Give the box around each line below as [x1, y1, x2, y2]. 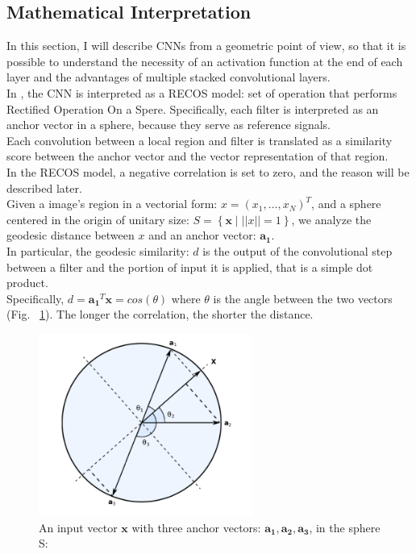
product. [6, 274, 48, 291]
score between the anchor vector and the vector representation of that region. [6, 148, 389, 165]
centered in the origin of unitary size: [6, 210, 189, 227]
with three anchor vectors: [131, 519, 261, 535]
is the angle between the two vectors [213, 289, 393, 306]
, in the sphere [309, 519, 381, 535]
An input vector [39, 519, 118, 535]
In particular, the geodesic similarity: [6, 242, 189, 259]
